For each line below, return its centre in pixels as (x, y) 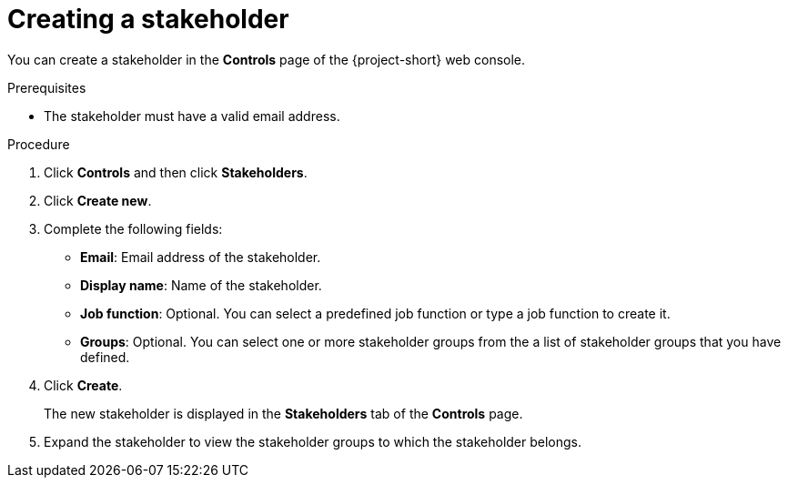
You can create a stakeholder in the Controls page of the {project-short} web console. (267, 59)
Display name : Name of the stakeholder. (201, 285)
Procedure (39, 144)
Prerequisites (47, 87)
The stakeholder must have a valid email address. (192, 116)
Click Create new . (98, 200)
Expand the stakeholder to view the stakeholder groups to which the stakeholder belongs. (313, 441)
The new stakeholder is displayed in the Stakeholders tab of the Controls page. (283, 413)
